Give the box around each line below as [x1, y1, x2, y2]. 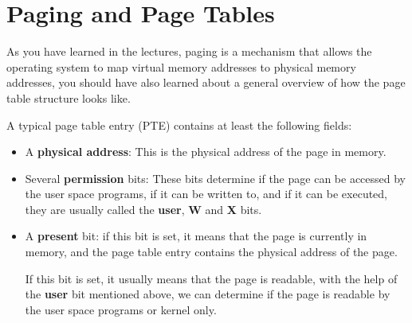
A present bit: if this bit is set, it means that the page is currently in [25, 228, 367, 244]
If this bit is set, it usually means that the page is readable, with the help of [25, 270, 398, 286]
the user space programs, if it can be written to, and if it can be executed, [25, 185, 387, 202]
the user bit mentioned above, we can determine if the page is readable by [25, 286, 390, 302]
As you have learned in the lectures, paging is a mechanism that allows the [6, 43, 372, 60]
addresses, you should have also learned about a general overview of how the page [6, 74, 406, 91]
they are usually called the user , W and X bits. [25, 200, 262, 217]
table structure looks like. [6, 89, 131, 106]
